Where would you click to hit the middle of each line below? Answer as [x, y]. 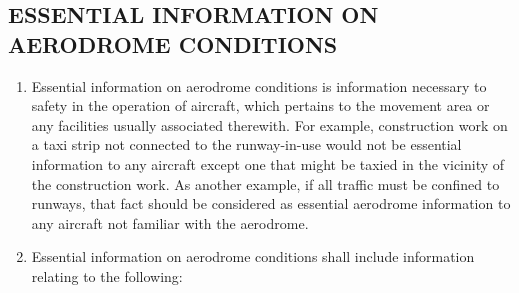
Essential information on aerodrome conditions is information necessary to [259, 85]
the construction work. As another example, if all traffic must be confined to [265, 183]
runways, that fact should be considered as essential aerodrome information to [271, 203]
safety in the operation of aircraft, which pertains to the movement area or [260, 105]
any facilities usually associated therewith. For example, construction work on [269, 124]
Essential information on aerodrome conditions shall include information [253, 256]
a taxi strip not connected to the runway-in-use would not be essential [246, 144]
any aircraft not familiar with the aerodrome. [170, 222]
